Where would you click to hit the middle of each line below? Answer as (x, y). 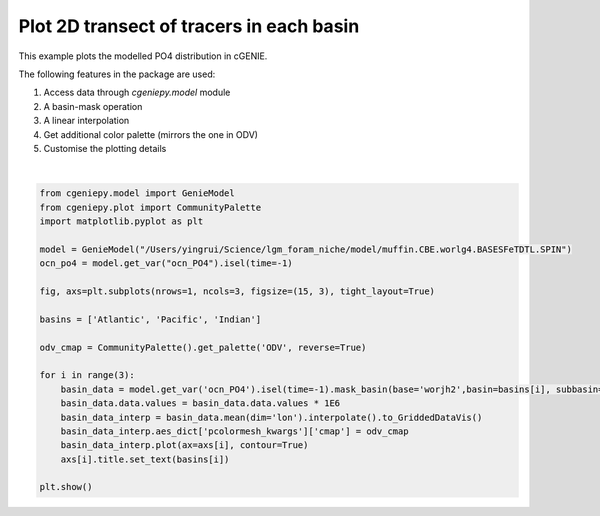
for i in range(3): (87, 375)
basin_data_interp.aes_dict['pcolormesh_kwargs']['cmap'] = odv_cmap (234, 431)
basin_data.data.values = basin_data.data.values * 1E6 (200, 403)
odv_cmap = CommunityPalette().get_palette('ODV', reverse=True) (203, 347)
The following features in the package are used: (117, 74)
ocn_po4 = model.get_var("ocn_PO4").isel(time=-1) (166, 263)
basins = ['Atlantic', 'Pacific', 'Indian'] (150, 319)
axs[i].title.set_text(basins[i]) (145, 459)
